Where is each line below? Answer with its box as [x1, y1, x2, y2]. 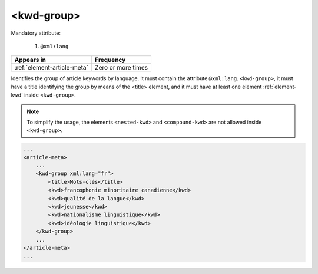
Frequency [95, 56, 126, 64]
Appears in [14, 56, 47, 64]
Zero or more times [95, 64, 148, 72]
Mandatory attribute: [11, 29, 61, 37]
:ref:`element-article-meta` [14, 64, 88, 72]
